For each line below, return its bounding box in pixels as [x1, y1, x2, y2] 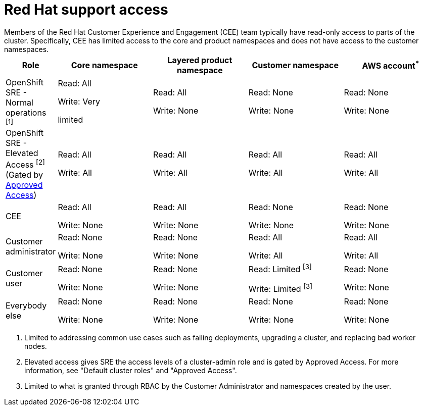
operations [6, 107, 46, 118]
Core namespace [71, 60, 138, 70]
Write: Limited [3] [248, 282, 313, 294]
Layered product [167, 55, 232, 65]
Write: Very [58, 96, 100, 107]
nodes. [24, 341, 47, 350]
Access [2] [6, 158, 45, 170]
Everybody [6, 300, 47, 311]
